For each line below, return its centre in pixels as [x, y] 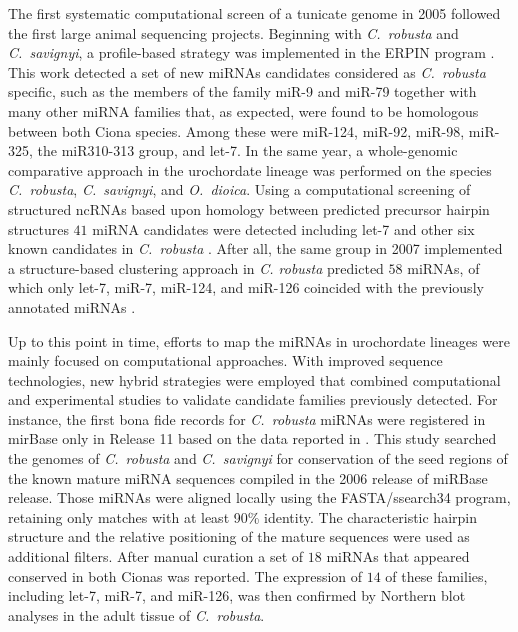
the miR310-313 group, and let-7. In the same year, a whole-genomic [247, 150]
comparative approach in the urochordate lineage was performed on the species [250, 169]
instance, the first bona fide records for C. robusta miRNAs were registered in [247, 418]
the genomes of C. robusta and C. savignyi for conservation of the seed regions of [258, 458]
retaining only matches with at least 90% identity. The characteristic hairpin [242, 516]
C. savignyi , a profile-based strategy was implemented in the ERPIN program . [251, 52]
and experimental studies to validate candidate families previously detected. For [253, 399]
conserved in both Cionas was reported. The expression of [185, 575]
